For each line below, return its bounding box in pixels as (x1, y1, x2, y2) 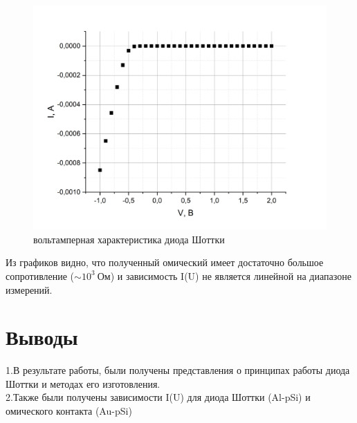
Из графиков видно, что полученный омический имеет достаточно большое (6, 255, 324, 270)
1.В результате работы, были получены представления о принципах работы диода (6, 363, 350, 377)
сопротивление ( (6, 268, 75, 283)
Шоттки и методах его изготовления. (6, 376, 161, 391)
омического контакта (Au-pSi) (6, 404, 132, 418)
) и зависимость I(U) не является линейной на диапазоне (110, 268, 351, 283)
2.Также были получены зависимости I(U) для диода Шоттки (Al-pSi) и (6, 390, 311, 404)
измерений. (6, 282, 53, 297)
